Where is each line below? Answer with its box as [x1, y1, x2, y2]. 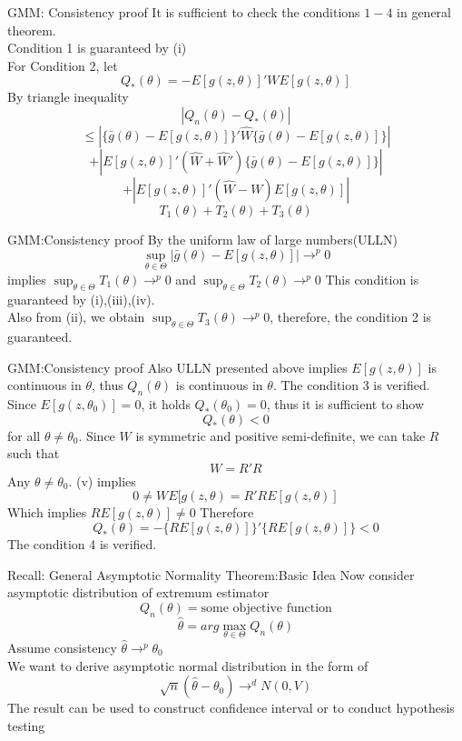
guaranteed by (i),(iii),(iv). [7, 289, 155, 308]
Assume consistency [7, 637, 117, 656]
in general [397, 3, 452, 21]
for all [7, 426, 41, 445]
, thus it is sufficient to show [266, 394, 425, 413]
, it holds [141, 394, 191, 413]
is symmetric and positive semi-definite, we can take [135, 426, 426, 445]
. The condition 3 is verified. [272, 376, 430, 395]
